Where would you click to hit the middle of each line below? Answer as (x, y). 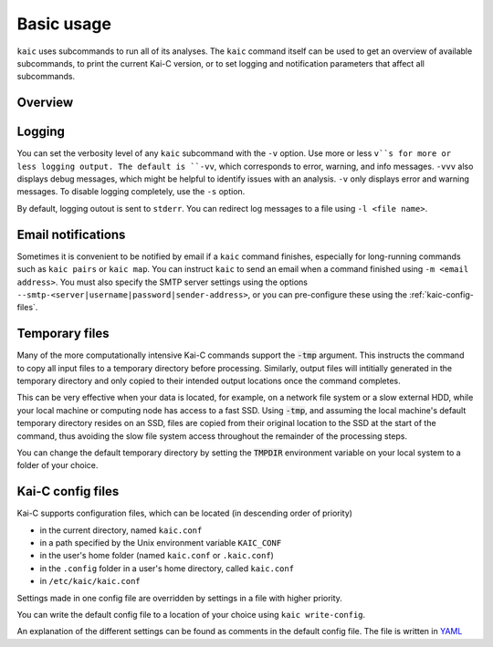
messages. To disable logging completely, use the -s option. (131, 192)
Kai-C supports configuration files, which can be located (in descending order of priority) (185, 513)
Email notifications (71, 234)
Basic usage (64, 24)
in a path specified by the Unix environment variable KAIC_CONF (161, 543)
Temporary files (63, 334)
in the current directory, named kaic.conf (121, 530)
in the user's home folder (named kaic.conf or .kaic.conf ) (157, 556)
